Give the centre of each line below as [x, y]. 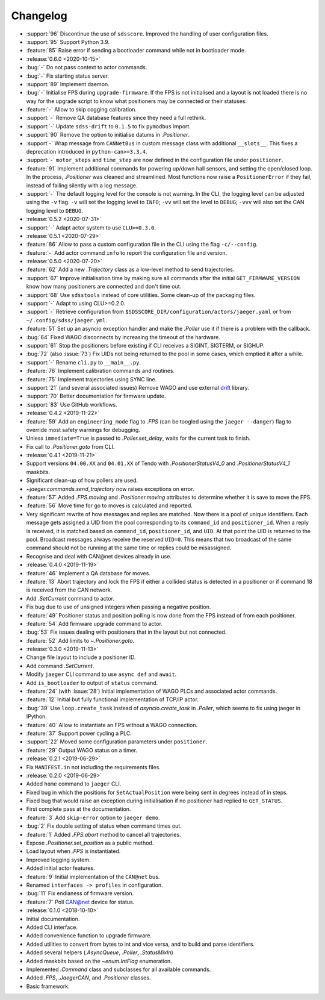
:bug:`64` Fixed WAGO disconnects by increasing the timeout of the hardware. [123, 337]
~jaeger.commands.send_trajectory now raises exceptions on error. [110, 489]
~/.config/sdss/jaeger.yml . [67, 320]
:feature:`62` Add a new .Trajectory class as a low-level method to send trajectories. [130, 270]
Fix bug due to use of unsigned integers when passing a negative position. [119, 607]
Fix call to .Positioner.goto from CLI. [70, 446]
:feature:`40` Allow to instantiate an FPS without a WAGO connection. [112, 725]
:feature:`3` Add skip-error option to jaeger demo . [93, 817]
